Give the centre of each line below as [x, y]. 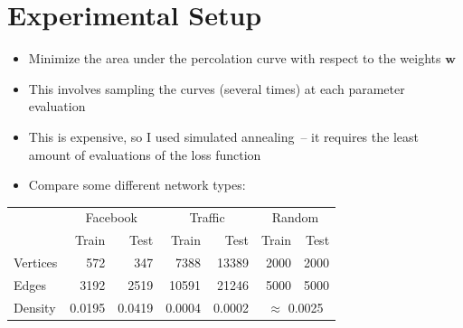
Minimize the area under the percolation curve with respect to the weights [235, 58]
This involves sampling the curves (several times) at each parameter [217, 88]
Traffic [207, 217]
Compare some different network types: [137, 185]
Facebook [111, 217]
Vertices [36, 262]
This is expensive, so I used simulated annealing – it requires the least [223, 136]
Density [35, 307]
